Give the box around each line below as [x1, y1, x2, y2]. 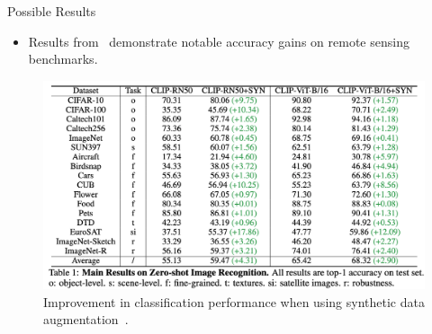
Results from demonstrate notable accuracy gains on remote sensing [28, 31, 409, 50]
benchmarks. [28, 49, 98, 68]
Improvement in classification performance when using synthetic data [43, 292, 425, 311]
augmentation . [43, 310, 129, 329]
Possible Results [7, 2, 96, 20]
